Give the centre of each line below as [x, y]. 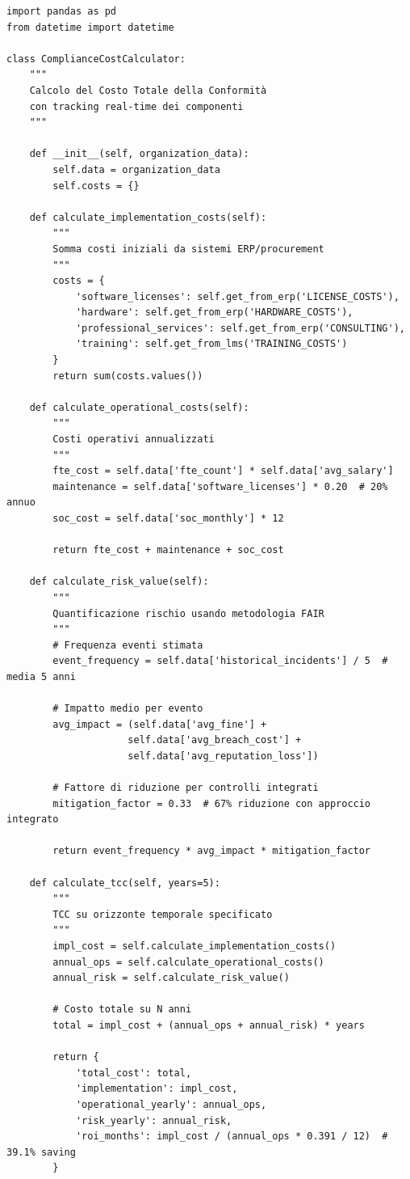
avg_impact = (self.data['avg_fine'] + [160, 724]
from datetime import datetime [90, 27]
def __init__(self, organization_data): [139, 154]
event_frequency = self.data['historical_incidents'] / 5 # [220, 661]
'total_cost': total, [134, 1073]
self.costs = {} [96, 186]
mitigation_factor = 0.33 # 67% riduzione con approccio [212, 803]
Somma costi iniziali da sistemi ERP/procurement [188, 249]
